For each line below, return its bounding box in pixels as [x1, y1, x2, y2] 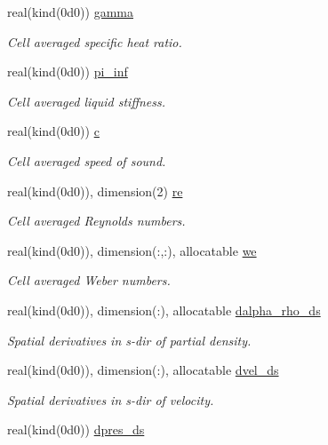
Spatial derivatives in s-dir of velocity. [7, 390, 214, 409]
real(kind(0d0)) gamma [7, 3, 134, 20]
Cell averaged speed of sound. [7, 151, 166, 170]
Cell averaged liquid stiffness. [7, 91, 166, 110]
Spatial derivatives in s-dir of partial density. [7, 330, 252, 349]
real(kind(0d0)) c [7, 122, 100, 140]
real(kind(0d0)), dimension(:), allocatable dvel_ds [7, 361, 279, 379]
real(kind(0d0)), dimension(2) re [7, 181, 183, 200]
